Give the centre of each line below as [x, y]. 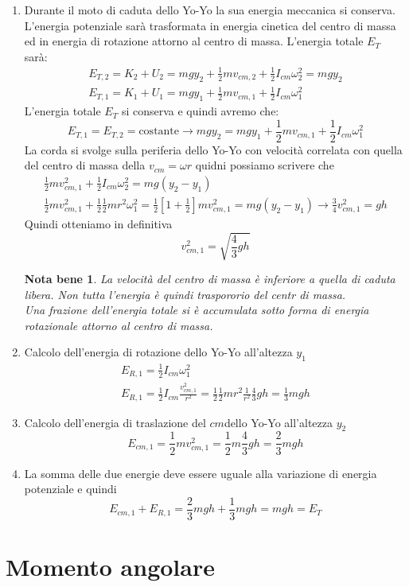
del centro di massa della [85, 165]
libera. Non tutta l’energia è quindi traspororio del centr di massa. [185, 294]
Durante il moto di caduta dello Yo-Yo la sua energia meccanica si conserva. [210, 10]
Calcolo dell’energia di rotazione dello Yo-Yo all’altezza [158, 352]
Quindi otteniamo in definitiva [98, 223]
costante [159, 132]
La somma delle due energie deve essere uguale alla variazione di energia [201, 473]
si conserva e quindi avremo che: [200, 111]
